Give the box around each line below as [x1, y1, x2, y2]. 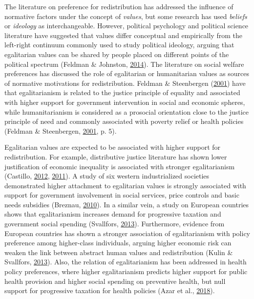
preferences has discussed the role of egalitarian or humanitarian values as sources [4, 68, 250, 79]
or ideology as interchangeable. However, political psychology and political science [4, 20, 249, 31]
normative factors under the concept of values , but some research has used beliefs [4, 11, 247, 21]
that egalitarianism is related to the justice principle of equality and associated [4, 87, 240, 98]
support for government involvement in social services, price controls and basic [4, 190, 239, 200]
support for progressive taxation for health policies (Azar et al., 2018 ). [4, 285, 215, 296]
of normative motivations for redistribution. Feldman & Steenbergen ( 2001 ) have [4, 78, 246, 88]
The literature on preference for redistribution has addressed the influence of [4, 1, 233, 11]
